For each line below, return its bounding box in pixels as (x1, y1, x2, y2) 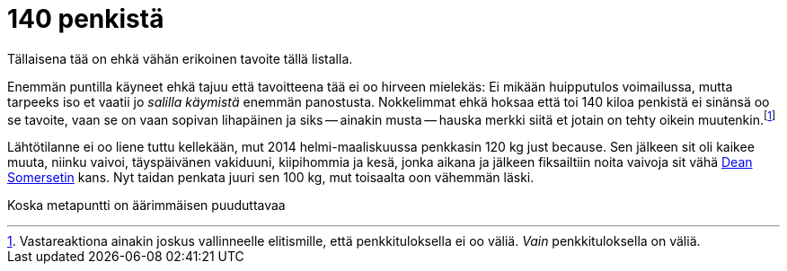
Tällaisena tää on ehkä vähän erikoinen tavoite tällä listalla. (7, 50, 353, 66)
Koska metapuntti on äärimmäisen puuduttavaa (7, 197, 286, 214)
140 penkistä (7, 4, 164, 34)
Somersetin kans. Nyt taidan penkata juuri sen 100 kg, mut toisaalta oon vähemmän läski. (7, 170, 535, 186)
